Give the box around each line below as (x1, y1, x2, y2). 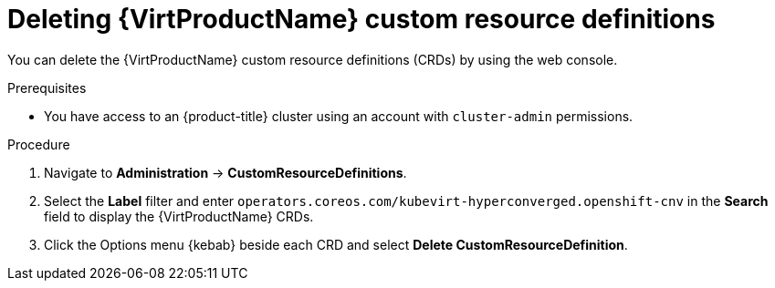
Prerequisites (7, 79, 87, 96)
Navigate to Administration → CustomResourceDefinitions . (44, 164, 407, 180)
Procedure (7, 136, 70, 152)
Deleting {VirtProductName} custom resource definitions (7, 4, 716, 35)
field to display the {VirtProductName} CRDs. (44, 208, 314, 224)
